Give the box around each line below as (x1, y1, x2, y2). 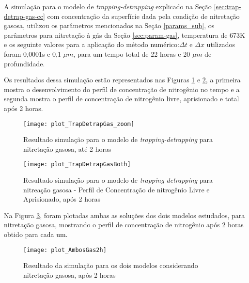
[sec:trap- (214, 1, 241, 11)
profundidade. (4, 58, 45, 68)
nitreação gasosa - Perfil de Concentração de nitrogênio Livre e (23, 184, 210, 194)
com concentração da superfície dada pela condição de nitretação (47, 11, 240, 21)
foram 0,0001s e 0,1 (4, 48, 61, 59)
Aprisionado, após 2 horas (23, 194, 100, 204)
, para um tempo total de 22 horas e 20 (73, 48, 190, 59)
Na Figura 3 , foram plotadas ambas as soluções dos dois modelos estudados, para (4, 210, 245, 220)
